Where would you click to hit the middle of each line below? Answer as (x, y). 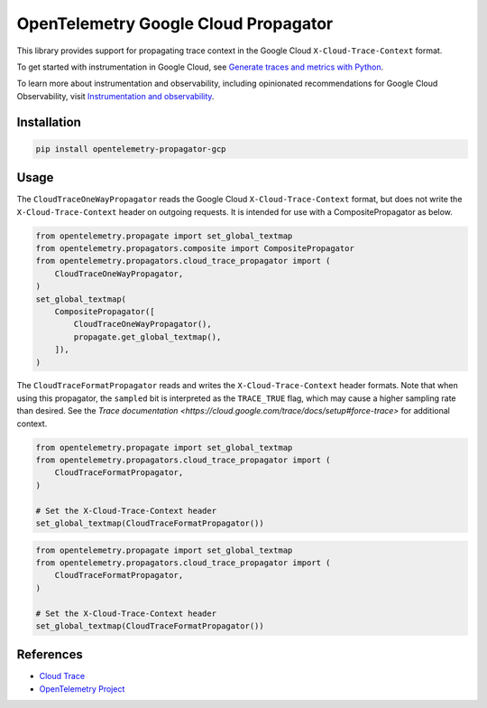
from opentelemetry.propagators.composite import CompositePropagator (195, 248)
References (50, 655)
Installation (49, 122)
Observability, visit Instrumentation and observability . (115, 96)
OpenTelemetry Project (82, 689)
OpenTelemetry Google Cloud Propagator (175, 23)
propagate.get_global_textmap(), (147, 337)
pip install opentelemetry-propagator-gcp (131, 149)
